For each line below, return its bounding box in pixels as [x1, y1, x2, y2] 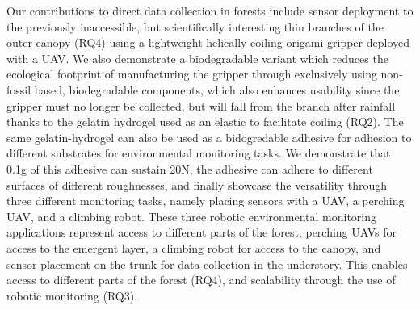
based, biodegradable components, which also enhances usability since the [34, 81, 400, 98]
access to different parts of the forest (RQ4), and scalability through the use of [6, 271, 396, 288]
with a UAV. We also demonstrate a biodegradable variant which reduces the [6, 49, 388, 66]
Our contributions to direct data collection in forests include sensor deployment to [6, 2, 414, 19]
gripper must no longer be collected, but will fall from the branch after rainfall [6, 97, 396, 114]
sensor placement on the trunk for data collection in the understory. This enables [6, 255, 408, 272]
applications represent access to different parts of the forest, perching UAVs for [6, 224, 397, 241]
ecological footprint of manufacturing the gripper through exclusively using [6, 65, 377, 82]
